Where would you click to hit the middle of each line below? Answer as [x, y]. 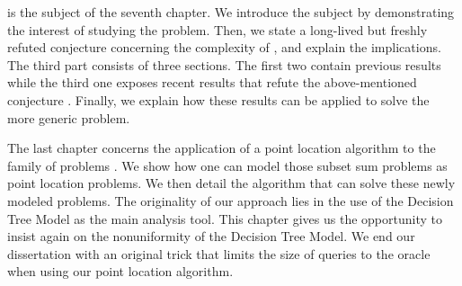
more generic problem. [69, 117]
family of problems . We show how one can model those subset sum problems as [227, 165]
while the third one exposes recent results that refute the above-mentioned [212, 82]
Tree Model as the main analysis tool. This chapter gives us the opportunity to [225, 218]
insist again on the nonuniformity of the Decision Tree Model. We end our [211, 236]
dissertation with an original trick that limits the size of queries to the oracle [219, 253]
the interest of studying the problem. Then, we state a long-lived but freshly [218, 29]
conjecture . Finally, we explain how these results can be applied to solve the [218, 99]
